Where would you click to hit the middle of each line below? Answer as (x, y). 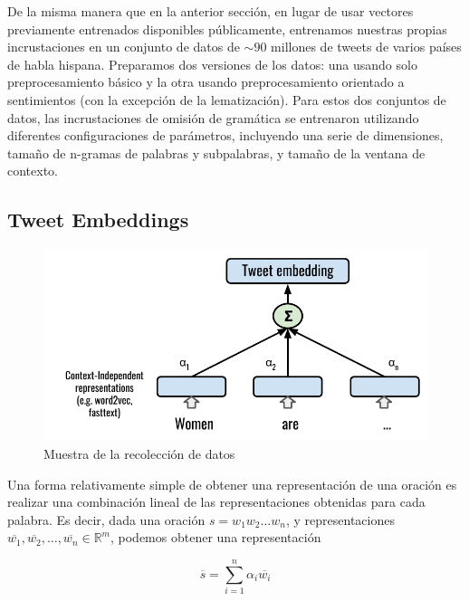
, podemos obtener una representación (216, 537)
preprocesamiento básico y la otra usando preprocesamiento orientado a (206, 82)
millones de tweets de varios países (366, 47)
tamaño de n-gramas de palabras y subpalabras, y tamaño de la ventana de (216, 153)
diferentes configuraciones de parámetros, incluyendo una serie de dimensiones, (225, 135)
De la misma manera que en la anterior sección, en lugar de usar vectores (211, 11)
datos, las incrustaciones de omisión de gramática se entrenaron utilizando (213, 117)
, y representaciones (340, 519)
